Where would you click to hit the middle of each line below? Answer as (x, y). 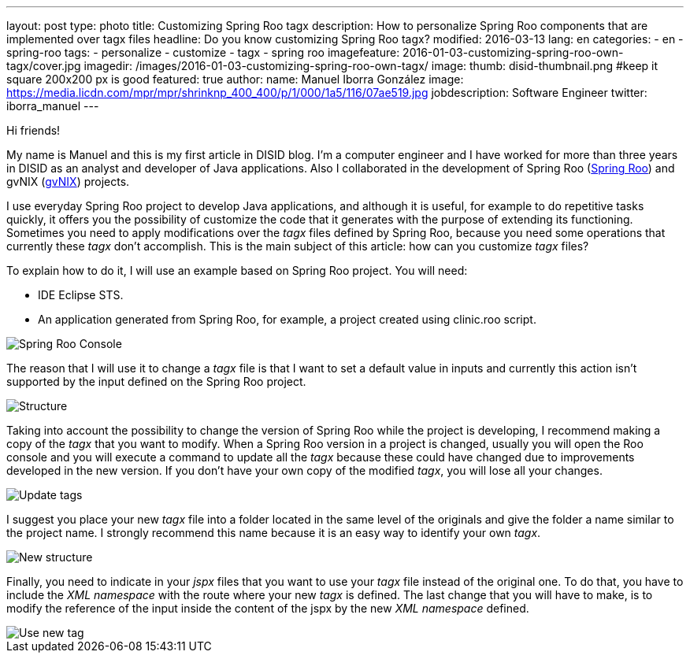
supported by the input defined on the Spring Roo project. (156, 381)
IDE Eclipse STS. (81, 295)
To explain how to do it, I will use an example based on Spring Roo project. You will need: (237, 270)
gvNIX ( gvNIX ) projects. (68, 181)
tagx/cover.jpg (44, 66)
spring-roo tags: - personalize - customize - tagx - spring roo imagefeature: (203, 52)
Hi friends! (33, 130)
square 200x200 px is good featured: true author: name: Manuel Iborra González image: (235, 79)
